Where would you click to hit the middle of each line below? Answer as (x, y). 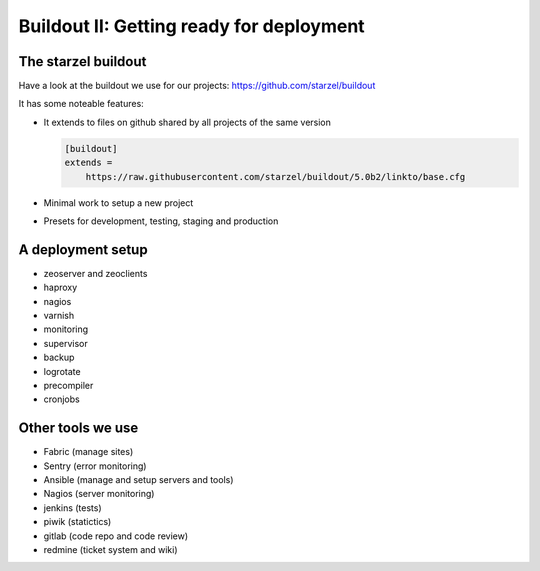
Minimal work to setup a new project (118, 202)
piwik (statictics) (77, 522)
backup (59, 357)
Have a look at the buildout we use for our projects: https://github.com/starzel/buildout (197, 86)
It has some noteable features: (81, 104)
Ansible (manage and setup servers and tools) (138, 480)
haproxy (60, 287)
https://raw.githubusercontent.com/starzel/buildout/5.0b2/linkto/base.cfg (275, 176)
